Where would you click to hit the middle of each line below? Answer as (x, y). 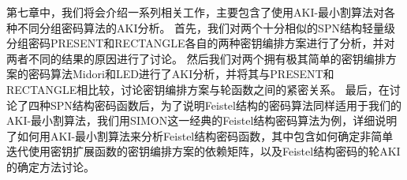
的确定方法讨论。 (50, 166)
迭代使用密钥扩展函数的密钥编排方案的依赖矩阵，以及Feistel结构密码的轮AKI (203, 151)
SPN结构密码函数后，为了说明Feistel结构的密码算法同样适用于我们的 (226, 105)
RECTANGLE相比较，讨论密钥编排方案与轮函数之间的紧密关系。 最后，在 (198, 89)
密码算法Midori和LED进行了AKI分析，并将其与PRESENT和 (181, 74)
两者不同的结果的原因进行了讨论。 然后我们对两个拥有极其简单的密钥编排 (196, 58)
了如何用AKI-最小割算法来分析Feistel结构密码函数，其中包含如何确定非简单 (200, 135)
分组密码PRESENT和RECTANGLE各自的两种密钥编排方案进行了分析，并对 (201, 43)
